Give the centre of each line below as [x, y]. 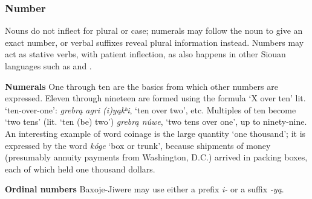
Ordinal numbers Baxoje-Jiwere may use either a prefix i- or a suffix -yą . [145, 189]
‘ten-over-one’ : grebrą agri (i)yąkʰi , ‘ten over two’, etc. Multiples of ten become [151, 109]
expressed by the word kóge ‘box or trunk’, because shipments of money [138, 145]
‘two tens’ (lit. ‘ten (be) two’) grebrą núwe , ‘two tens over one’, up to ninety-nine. [156, 122]
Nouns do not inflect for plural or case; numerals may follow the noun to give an [154, 30]
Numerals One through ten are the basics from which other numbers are [141, 86]
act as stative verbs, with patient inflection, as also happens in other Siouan [145, 54]
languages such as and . [48, 66]
